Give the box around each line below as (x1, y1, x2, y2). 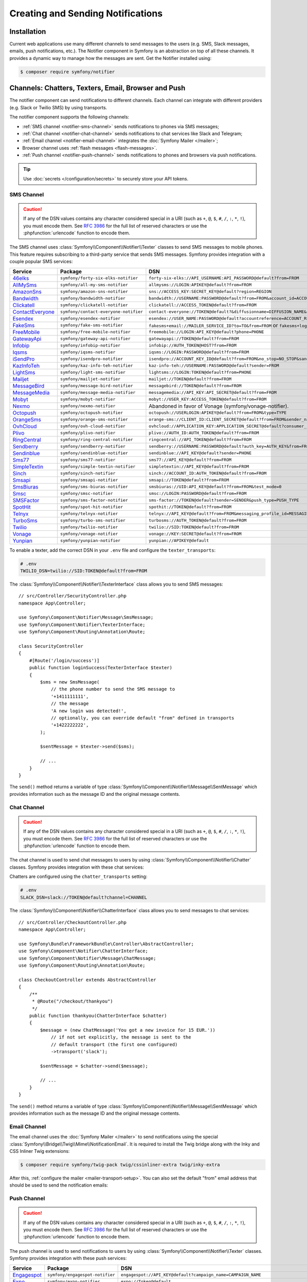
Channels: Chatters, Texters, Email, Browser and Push (9, 84, 186, 92)
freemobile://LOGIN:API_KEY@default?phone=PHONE (148, 329, 265, 335)
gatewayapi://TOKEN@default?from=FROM (148, 336, 239, 342)
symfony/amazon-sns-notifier (60, 289, 128, 294)
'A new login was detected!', (51, 708, 127, 714)
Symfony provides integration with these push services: (9, 1255, 127, 1261)
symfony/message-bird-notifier (60, 383, 133, 389)
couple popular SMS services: (9, 258, 73, 265)
